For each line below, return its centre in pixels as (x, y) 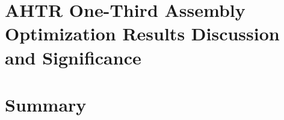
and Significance (73, 57)
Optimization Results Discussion (142, 33)
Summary (46, 104)
